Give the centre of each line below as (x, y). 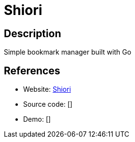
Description (33, 33)
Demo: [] (37, 119)
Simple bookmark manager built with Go (68, 52)
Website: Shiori (47, 89)
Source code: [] (48, 104)
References (32, 71)
